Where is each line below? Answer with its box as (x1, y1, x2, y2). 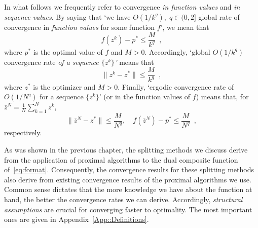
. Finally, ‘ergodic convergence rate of (118, 81, 234, 92)
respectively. (4, 127, 42, 138)
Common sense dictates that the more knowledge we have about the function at (4, 184, 252, 195)
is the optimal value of (33, 46, 103, 57)
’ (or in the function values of (99, 91, 191, 102)
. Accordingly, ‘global (144, 46, 210, 57)
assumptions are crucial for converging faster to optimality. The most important (4, 204, 252, 214)
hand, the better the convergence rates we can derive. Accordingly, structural (4, 194, 243, 204)
